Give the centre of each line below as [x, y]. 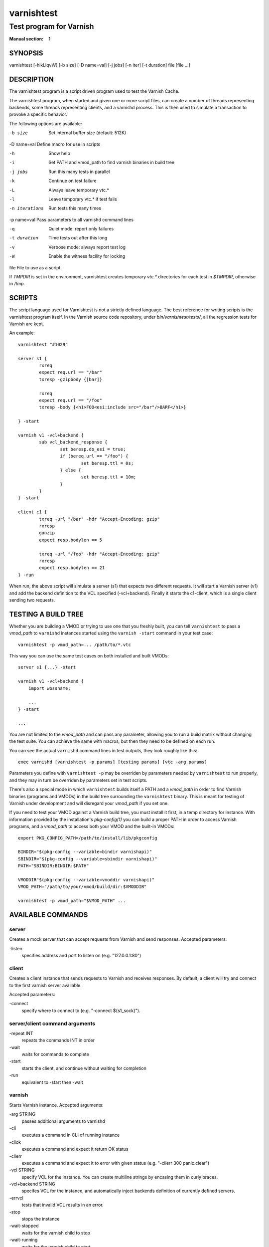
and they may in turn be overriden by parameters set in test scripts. [78, 780]
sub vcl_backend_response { [73, 442]
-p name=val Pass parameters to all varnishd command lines [71, 219]
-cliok [15, 1142]
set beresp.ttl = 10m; [109, 477]
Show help [60, 153]
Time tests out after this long [78, 238]
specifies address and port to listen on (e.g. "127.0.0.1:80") [81, 956]
